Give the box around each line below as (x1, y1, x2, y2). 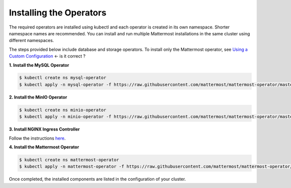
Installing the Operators (9, 7, 107, 18)
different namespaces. (9, 38, 54, 43)
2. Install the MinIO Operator (9, 94, 67, 100)
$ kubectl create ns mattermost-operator (19, 157, 119, 162)
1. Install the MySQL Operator (9, 62, 69, 68)
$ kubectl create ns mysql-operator (19, 75, 107, 81)
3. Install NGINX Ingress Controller (9, 126, 80, 132)
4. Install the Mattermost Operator (9, 144, 80, 150)
